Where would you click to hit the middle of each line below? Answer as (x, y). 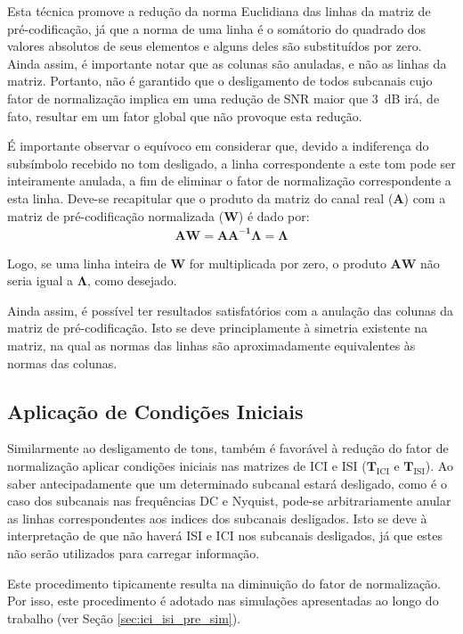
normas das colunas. (62, 362)
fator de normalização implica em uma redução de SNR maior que (188, 98)
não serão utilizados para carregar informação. (134, 552)
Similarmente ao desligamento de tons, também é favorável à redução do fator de (228, 448)
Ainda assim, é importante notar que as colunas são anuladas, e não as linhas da (227, 63)
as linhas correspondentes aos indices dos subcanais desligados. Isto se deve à (217, 518)
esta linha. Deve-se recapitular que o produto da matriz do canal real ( (200, 198)
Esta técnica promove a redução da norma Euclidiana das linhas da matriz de (219, 11)
